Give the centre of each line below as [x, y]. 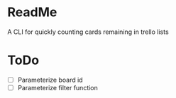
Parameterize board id [50, 80]
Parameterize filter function [57, 87]
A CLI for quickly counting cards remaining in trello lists [88, 32]
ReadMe [32, 12]
